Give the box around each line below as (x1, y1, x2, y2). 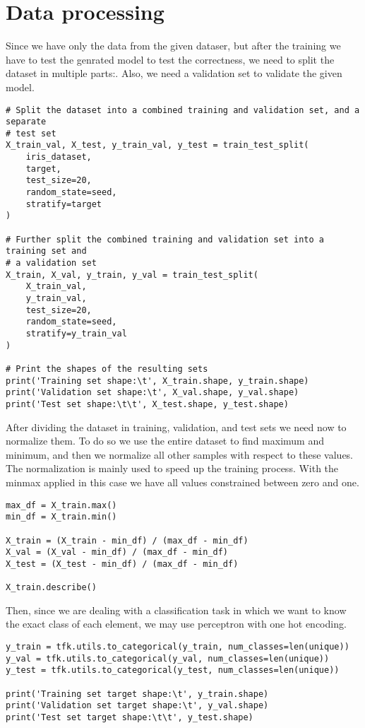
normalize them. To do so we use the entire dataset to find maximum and (6, 433, 324, 448)
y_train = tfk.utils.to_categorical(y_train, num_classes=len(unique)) (6, 641, 349, 652)
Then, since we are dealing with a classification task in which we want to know (6, 602, 347, 617)
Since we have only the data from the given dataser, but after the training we (6, 38, 341, 53)
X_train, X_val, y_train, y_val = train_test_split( (6, 269, 258, 280)
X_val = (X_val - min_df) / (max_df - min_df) (6, 547, 228, 558)
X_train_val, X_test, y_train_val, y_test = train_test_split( (6, 140, 309, 151)
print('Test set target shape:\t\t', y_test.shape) (6, 712, 253, 722)
